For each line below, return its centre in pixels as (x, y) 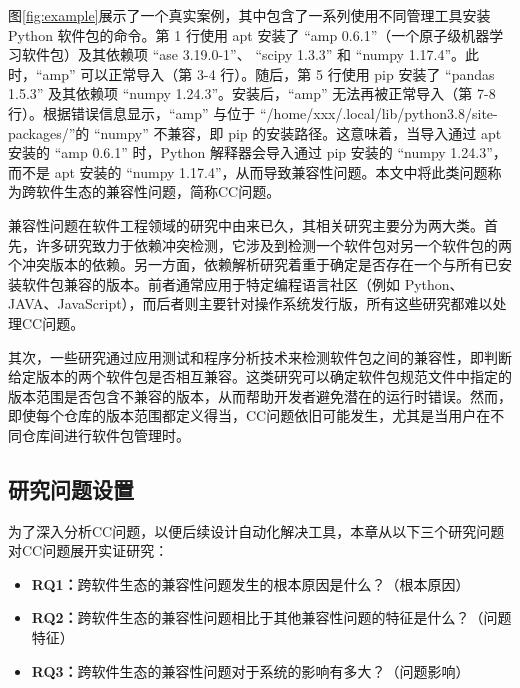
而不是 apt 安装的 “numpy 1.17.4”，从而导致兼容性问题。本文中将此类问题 (248, 171)
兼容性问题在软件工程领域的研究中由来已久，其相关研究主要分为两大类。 (246, 224)
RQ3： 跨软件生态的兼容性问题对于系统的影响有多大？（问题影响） (250, 670)
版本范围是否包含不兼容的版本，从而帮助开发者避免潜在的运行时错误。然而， (260, 395)
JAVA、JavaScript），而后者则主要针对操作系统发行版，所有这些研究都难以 (250, 303)
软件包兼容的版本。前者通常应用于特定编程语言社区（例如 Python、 (242, 283)
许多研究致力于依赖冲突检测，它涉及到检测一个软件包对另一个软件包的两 (273, 244)
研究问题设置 (71, 488)
